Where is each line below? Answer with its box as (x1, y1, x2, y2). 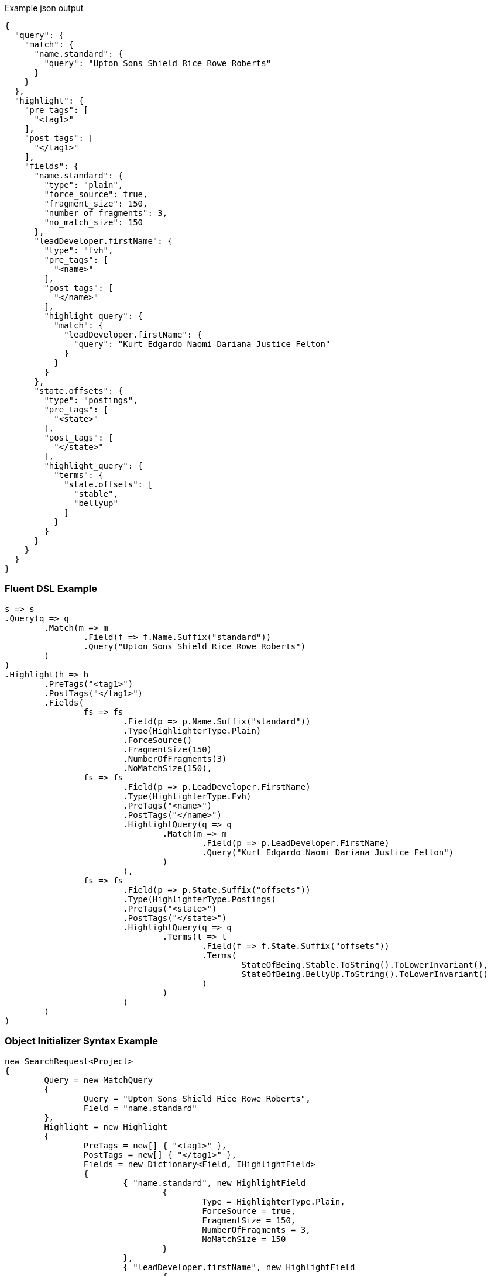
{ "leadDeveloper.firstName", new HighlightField (123, 1262, 355, 1272)
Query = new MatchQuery (44, 1075, 153, 1085)
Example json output (5, 3, 84, 13)
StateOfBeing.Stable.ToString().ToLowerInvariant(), (241, 959, 489, 969)
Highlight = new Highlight (44, 1122, 168, 1131)
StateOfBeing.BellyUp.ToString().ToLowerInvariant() (241, 969, 489, 979)
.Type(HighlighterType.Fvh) (123, 791, 252, 801)
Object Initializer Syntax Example (5, 1035, 158, 1047)
